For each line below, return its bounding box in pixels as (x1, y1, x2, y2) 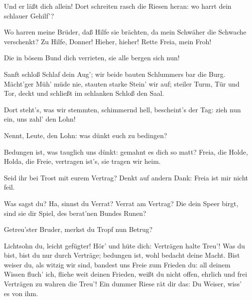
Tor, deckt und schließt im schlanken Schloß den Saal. (4, 88, 164, 98)
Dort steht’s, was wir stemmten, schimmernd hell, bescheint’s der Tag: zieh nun (4, 104, 241, 114)
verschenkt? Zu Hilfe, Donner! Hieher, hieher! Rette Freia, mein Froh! (4, 36, 212, 46)
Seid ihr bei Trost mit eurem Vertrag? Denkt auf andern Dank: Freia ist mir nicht (4, 172, 248, 182)
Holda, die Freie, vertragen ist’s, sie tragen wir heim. (4, 156, 161, 166)
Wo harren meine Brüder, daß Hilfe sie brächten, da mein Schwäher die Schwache (4, 27, 247, 37)
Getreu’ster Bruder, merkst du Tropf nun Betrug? (4, 224, 153, 234)
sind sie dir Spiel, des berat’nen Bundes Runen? (4, 208, 146, 218)
